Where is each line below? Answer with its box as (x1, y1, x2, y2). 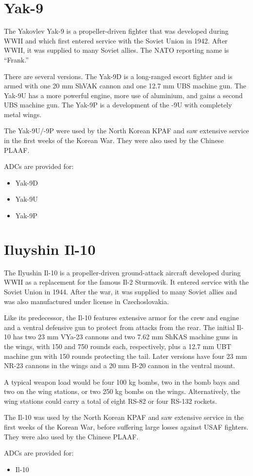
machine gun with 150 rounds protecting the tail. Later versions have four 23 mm (4, 351, 247, 361)
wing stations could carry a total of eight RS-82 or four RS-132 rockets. (4, 395, 217, 406)
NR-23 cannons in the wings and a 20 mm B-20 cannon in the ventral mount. (4, 360, 235, 371)
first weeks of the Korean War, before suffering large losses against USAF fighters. (4, 422, 249, 432)
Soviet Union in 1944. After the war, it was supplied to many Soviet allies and (4, 286, 237, 296)
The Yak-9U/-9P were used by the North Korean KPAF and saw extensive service (4, 125, 249, 136)
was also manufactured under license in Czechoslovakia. (4, 296, 169, 306)
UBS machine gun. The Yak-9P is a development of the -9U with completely (4, 100, 232, 110)
